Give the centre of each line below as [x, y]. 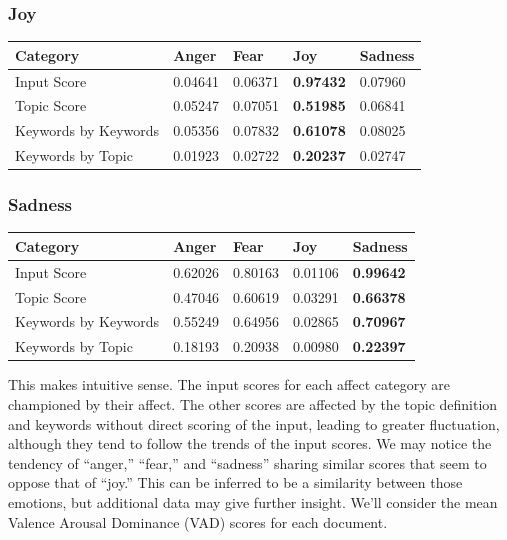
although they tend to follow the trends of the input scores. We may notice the [250, 443]
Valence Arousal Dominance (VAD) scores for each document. [198, 521]
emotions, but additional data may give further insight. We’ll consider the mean [253, 501]
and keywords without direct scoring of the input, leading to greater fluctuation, [254, 423]
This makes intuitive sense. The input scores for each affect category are [229, 384]
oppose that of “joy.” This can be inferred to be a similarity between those [235, 482]
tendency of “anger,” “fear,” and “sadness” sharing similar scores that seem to [247, 462]
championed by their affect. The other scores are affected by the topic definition [253, 403]
